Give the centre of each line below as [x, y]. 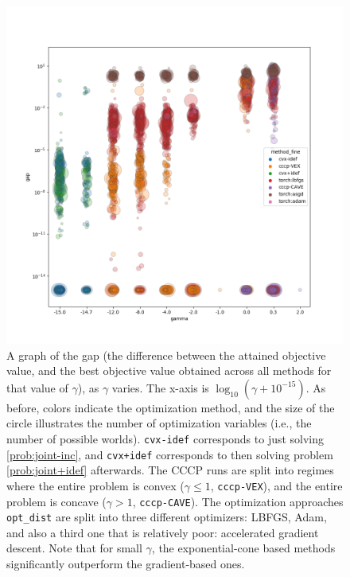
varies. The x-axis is [160, 387]
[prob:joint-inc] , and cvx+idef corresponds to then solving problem [170, 454]
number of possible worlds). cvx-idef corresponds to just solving [165, 438]
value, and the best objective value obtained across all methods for [169, 370]
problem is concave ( [56, 501]
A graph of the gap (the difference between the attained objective [166, 355]
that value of [37, 387]
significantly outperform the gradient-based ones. [126, 564]
